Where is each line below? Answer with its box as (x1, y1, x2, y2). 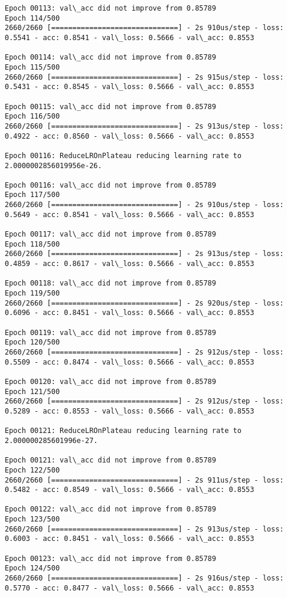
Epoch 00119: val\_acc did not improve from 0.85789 (5, 328, 216, 337)
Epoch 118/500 (5, 240, 60, 248)
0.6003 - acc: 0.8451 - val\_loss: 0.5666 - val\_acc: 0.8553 (5, 534, 255, 543)
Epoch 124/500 (5, 564, 60, 573)
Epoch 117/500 (5, 191, 60, 199)
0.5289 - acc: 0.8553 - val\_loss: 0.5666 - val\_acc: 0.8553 (5, 406, 255, 415)
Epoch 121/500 (5, 387, 60, 396)
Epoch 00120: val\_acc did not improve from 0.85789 (5, 377, 216, 386)
